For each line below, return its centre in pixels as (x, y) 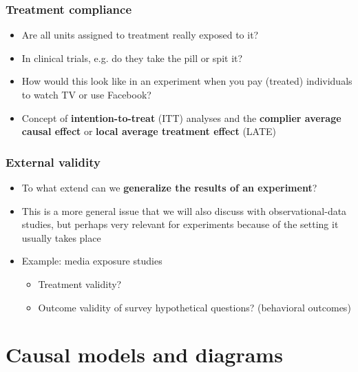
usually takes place (61, 237)
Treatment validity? (80, 283)
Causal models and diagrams (144, 354)
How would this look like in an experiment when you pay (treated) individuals (187, 81)
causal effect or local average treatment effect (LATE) (149, 131)
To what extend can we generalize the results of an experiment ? (169, 187)
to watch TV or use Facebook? (86, 94)
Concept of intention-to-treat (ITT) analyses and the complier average (181, 117)
